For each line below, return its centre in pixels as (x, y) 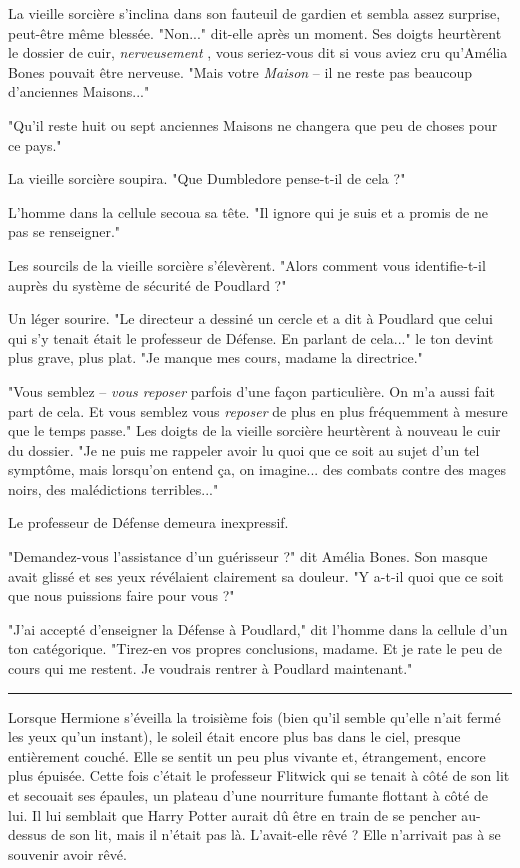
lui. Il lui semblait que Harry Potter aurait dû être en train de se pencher (232, 814)
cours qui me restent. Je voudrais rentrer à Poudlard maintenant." (210, 668)
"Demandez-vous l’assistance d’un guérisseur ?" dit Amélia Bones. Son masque (248, 556)
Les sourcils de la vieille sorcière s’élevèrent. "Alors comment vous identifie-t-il (247, 264)
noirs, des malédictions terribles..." (113, 488)
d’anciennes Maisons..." (79, 91)
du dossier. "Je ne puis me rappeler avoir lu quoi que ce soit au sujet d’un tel (244, 449)
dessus (27, 834)
